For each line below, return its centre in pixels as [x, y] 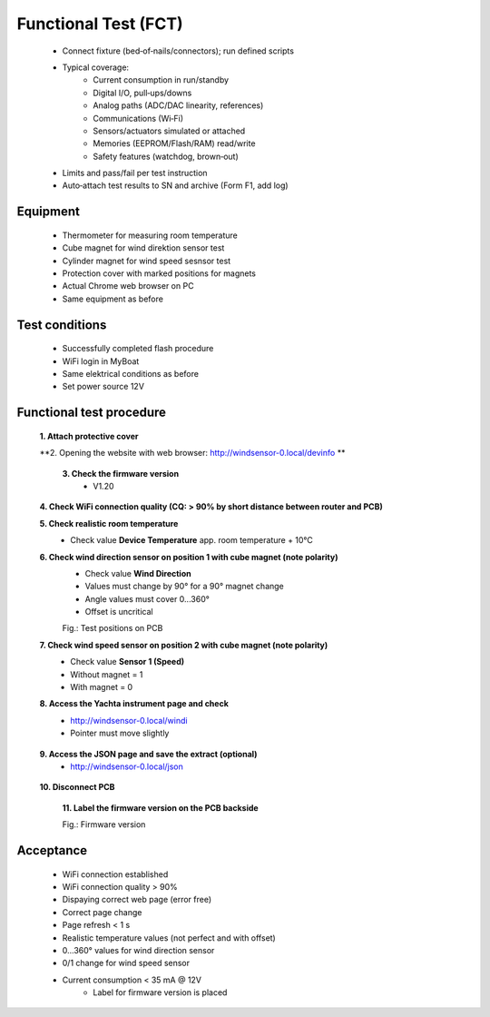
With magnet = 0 [102, 687]
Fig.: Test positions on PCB [113, 628]
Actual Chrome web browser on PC [128, 286]
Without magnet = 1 [107, 674]
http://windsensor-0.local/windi [129, 720]
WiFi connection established [115, 874]
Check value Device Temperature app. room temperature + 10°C [191, 540]
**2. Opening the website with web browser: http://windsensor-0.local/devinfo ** [192, 453]
